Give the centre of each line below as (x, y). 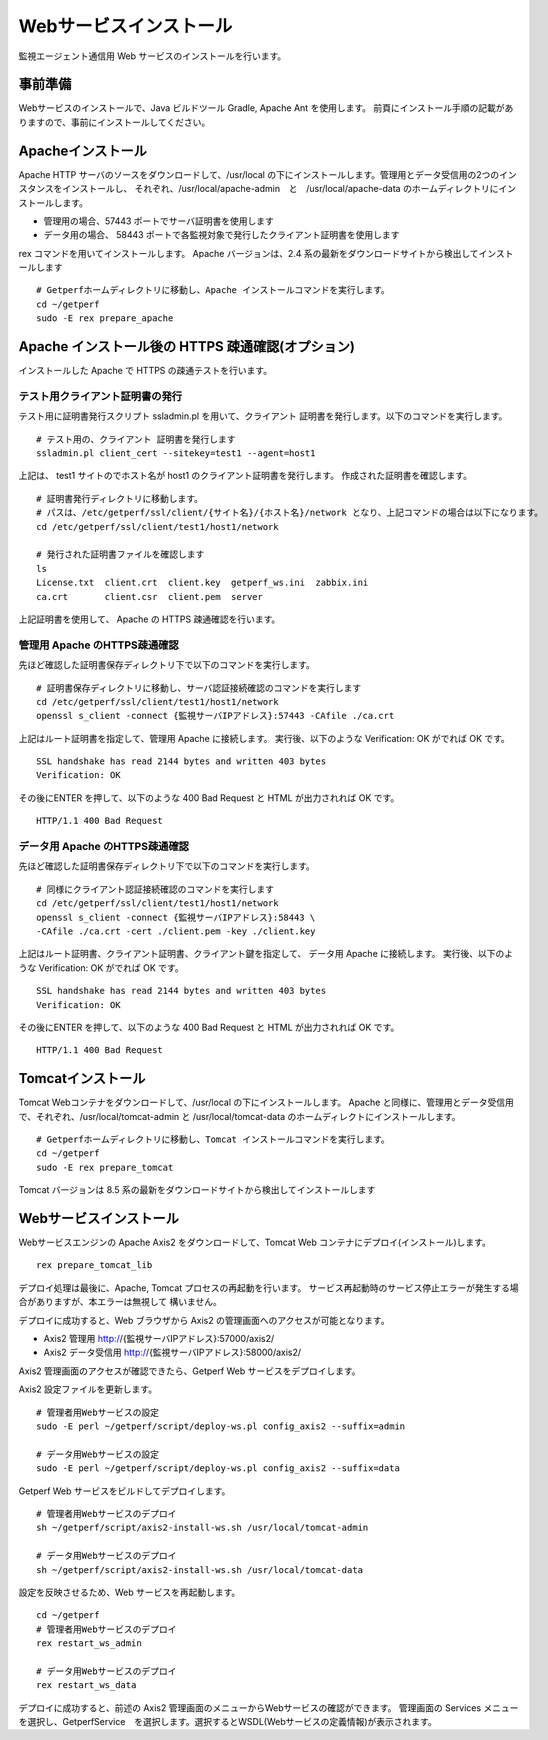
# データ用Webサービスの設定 (98, 1454)
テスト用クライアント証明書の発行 (100, 396)
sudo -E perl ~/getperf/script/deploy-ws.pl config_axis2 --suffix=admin (221, 1426)
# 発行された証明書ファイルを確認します (120, 554)
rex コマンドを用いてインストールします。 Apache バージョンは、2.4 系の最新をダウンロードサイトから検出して (248, 253)
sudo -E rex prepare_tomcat (105, 1167)
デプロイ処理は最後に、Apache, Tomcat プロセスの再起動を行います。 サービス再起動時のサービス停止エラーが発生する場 (268, 1287)
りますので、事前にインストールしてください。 (114, 122)
